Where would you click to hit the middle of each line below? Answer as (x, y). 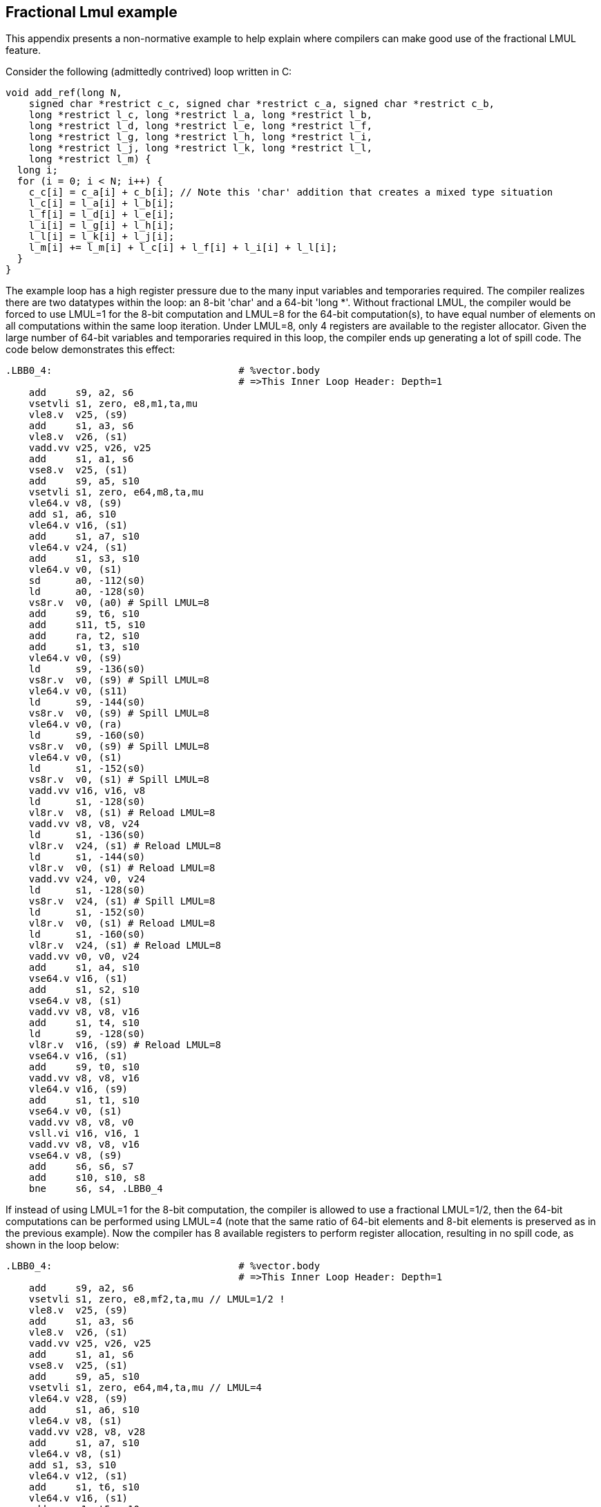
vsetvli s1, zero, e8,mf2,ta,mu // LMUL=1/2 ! (157, 1299)
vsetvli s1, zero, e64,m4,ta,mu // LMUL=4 (145, 1388)
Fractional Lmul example (92, 12)
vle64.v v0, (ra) (75, 724)
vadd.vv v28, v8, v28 (87, 1432)
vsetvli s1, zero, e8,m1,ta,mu (113, 404)
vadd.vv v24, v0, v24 (87, 879)
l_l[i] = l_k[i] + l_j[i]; (102, 237)
